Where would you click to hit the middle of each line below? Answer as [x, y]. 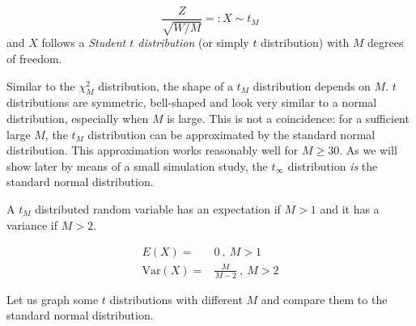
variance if [32, 224]
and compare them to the [324, 299]
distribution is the [333, 165]
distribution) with [305, 42]
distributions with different [176, 299]
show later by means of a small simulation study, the [137, 165]
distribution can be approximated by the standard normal [231, 134]
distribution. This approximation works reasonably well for [153, 150]
